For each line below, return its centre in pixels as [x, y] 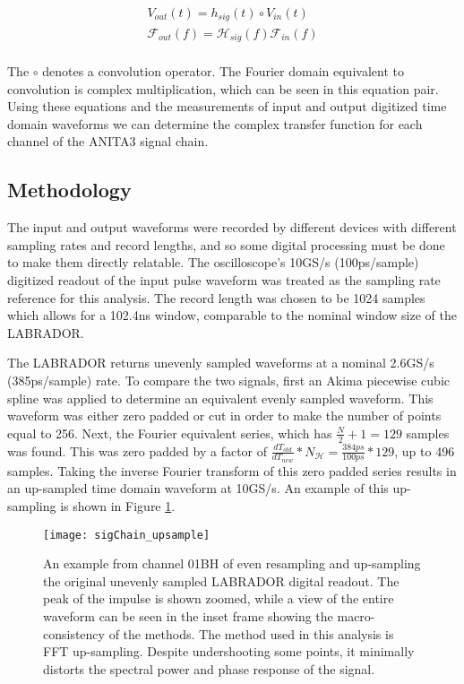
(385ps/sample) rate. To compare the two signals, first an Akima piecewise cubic [229, 380]
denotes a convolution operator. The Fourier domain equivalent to [223, 71]
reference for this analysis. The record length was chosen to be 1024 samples [216, 297]
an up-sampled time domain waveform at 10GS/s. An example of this [198, 488]
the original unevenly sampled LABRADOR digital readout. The [221, 580]
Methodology [69, 190]
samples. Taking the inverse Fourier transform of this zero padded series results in [232, 470]
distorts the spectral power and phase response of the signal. [209, 668]
